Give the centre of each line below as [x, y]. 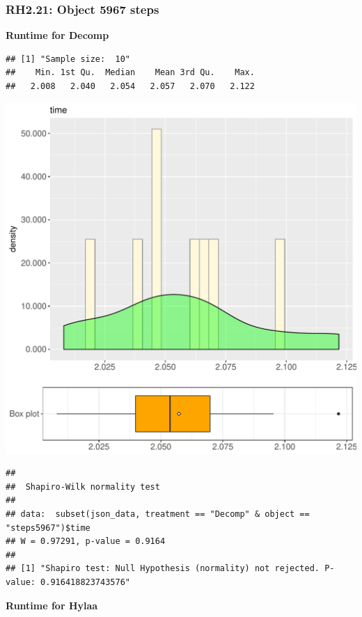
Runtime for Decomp [57, 35]
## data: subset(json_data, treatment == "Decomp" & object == [158, 514]
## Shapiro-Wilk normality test [83, 487]
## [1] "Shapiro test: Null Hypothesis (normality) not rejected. [163, 569]
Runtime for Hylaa [52, 605]
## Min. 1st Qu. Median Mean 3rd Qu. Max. [130, 73]
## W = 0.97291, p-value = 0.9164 [86, 542]
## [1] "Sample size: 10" [68, 59]
